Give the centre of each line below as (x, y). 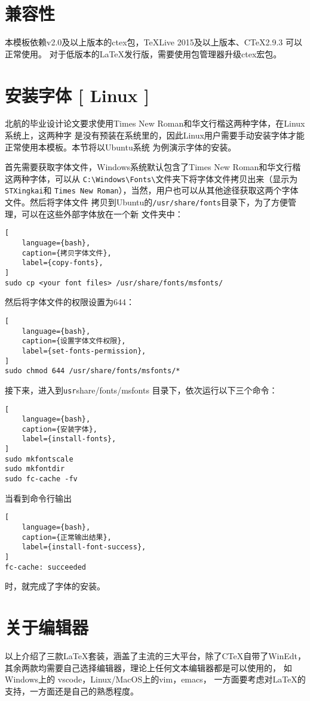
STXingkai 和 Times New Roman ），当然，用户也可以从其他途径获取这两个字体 (152, 190)
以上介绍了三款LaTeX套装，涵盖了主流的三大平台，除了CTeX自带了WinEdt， (156, 656)
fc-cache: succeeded (46, 567)
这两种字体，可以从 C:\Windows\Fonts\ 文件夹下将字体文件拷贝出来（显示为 (151, 178)
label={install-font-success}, (84, 547)
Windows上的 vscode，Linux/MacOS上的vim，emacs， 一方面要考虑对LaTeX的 (155, 679)
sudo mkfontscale (39, 459)
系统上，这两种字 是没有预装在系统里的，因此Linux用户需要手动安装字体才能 (155, 135)
